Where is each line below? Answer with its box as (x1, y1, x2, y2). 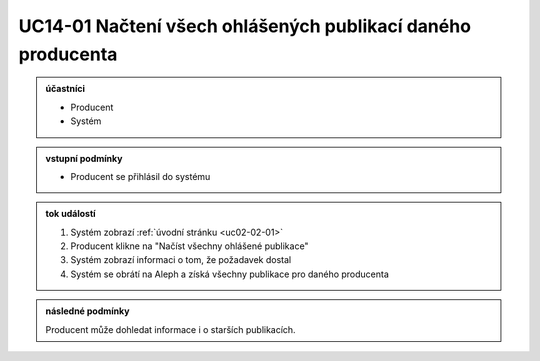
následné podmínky (45, 305, 130, 317)
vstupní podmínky (45, 152, 123, 164)
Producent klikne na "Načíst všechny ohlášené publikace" (70, 240, 309, 252)
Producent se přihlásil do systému (70, 170, 211, 182)
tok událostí (45, 208, 96, 220)
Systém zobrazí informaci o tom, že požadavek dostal (70, 254, 292, 266)
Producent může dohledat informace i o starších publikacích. (45, 323, 296, 335)
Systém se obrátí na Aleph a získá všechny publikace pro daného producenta (70, 268, 390, 280)
